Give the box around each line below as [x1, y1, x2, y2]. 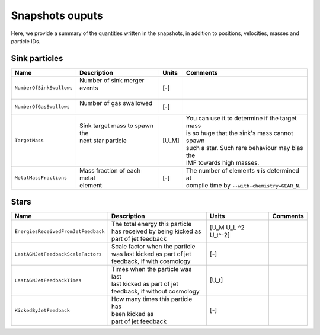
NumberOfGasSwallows [14, 104, 71, 110]
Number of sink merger [79, 76, 145, 84]
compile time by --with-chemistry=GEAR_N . [185, 181, 301, 189]
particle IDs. [11, 37, 41, 44]
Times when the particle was [111, 265, 192, 273]
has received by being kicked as [111, 227, 201, 235]
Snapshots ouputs [11, 9, 103, 22]
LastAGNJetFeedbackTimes [14, 277, 82, 283]
